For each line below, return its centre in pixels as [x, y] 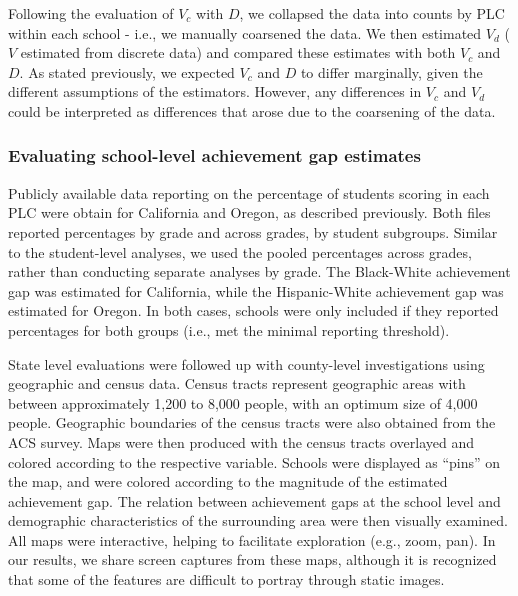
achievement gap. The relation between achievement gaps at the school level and [254, 500]
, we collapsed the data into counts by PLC [372, 13]
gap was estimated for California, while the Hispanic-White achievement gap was [256, 290]
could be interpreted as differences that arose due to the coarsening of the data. [252, 110]
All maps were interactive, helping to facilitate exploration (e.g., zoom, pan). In [252, 539]
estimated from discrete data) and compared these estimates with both [238, 52]
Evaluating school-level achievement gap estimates [214, 155]
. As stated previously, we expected [127, 71]
